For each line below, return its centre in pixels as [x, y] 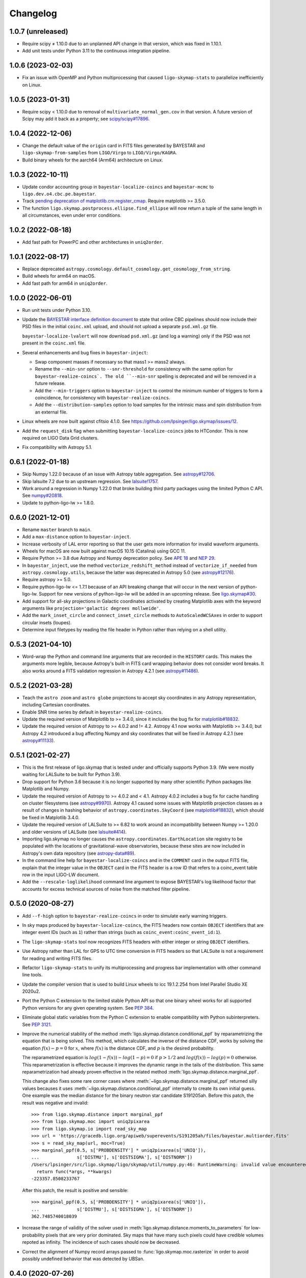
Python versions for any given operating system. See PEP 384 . [88, 1008]
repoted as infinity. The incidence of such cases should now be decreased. [101, 1242]
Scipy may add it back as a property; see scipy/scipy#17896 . [86, 119]
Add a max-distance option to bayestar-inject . [76, 537]
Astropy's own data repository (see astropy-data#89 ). [79, 853]
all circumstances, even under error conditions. [72, 215]
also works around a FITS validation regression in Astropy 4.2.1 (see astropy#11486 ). [111, 671]
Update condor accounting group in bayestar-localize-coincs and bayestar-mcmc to [118, 187]
